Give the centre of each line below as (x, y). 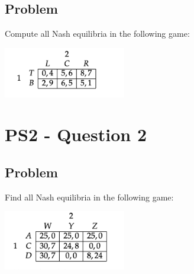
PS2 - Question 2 (76, 134)
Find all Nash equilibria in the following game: (89, 197)
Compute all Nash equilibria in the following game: (97, 34)
